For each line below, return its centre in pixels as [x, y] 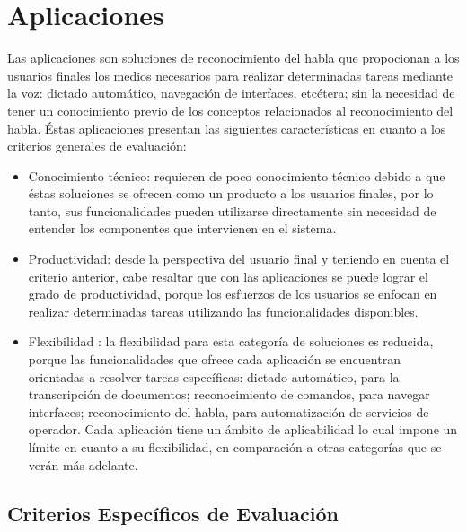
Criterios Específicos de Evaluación [173, 513]
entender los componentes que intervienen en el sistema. [182, 228]
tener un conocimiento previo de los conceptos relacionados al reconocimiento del [230, 110]
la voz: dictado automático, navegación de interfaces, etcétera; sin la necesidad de [231, 93]
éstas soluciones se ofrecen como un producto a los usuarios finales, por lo [231, 193]
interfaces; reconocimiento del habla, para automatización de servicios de [229, 411]
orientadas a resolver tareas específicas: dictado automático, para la [214, 376]
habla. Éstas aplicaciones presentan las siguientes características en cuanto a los [227, 128]
